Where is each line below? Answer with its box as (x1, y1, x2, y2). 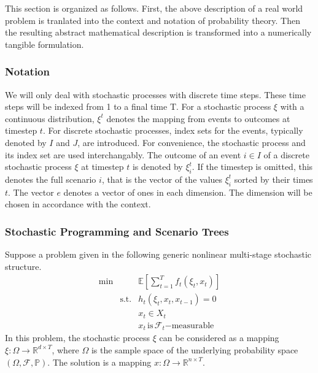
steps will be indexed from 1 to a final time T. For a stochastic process (5, 100, 271, 113)
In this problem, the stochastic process (5, 331, 150, 344)
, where (52, 343, 79, 356)
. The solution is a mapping (47, 355, 152, 368)
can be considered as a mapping (159, 331, 279, 344)
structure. (5, 260, 42, 272)
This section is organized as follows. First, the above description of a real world (5, 2, 303, 14)
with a (280, 100, 304, 113)
